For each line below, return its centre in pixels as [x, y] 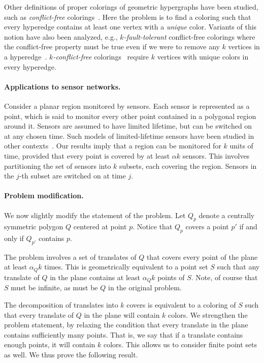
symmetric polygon [34, 226]
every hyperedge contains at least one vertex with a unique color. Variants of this [130, 27]
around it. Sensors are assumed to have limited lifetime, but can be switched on [128, 126]
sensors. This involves [216, 155]
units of [241, 146]
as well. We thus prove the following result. [71, 354]
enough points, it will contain [50, 344]
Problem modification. [44, 195]
